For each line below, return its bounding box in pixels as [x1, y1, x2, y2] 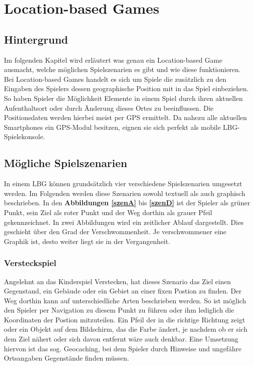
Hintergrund [4, 31, 69, 47]
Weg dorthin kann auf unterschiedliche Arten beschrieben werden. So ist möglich [4, 295, 246, 305]
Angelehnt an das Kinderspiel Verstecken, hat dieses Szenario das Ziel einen [4, 276, 231, 286]
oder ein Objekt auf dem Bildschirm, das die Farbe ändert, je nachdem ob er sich [4, 324, 248, 334]
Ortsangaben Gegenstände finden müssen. [4, 353, 129, 363]
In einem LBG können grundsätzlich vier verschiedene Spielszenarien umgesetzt [4, 178, 242, 189]
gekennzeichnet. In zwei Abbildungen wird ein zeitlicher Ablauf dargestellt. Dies [4, 217, 244, 227]
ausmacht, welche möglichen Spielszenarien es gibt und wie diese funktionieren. [4, 64, 241, 74]
